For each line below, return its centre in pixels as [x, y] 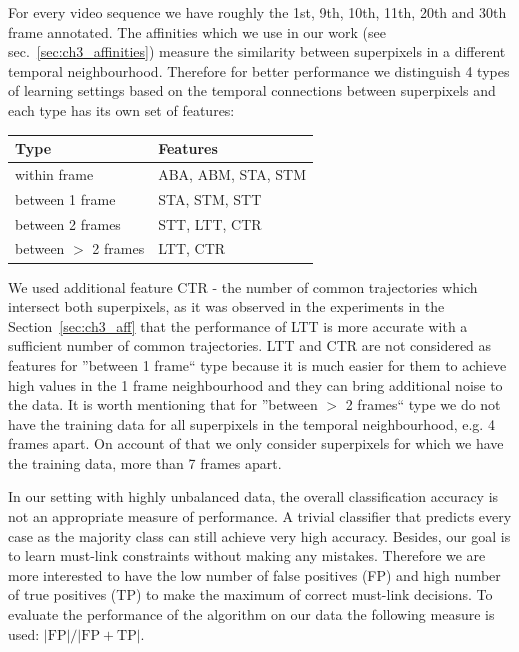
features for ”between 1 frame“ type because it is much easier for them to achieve [257, 364]
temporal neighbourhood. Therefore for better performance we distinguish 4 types [259, 70]
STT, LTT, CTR [210, 223]
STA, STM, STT [210, 198]
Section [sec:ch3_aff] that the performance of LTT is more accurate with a [238, 325]
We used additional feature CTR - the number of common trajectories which [243, 286]
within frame [54, 173]
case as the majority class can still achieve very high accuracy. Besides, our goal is [259, 535]
